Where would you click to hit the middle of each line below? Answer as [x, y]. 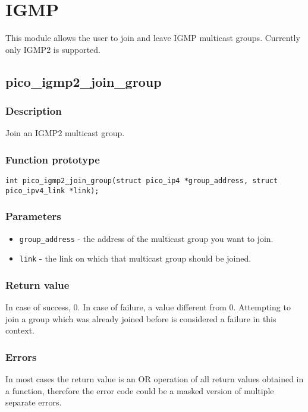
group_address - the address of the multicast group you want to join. [146, 238]
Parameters [33, 216]
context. [20, 330]
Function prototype [53, 159]
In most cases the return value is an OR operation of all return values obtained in [155, 379]
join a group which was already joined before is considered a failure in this [141, 318]
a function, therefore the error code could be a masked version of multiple [140, 390]
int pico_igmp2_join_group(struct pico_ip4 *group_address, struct [142, 181]
